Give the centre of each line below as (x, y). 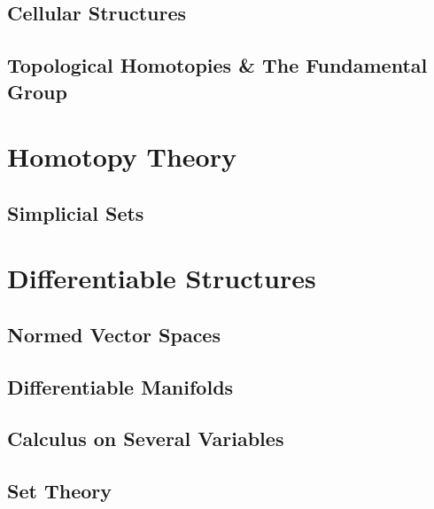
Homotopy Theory (122, 157)
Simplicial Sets (76, 212)
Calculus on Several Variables (146, 439)
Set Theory (59, 491)
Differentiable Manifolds (120, 386)
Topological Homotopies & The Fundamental (217, 65)
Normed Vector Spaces (114, 334)
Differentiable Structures (162, 278)
